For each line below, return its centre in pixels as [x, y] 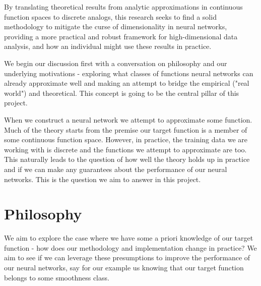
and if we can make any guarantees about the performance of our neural [116, 169]
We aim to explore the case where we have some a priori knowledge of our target [129, 238]
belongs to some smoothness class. [57, 277]
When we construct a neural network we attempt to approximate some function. [128, 119]
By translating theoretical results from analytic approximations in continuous [123, 7]
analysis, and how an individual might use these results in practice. [108, 46]
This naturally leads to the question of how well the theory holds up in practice [127, 159]
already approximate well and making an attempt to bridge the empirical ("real [127, 83]
